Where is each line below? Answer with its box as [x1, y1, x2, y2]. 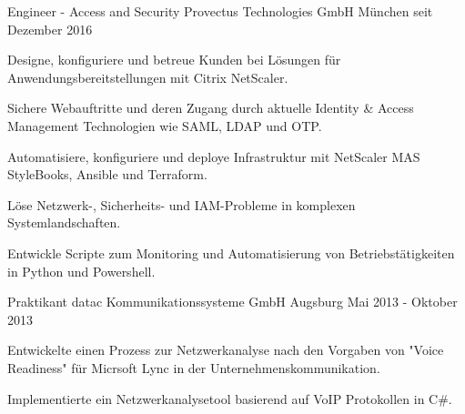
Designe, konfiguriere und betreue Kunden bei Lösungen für [7, 50, 341, 69]
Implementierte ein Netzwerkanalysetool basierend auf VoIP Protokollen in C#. [7, 389, 452, 408]
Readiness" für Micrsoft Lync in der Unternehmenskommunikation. [7, 358, 380, 377]
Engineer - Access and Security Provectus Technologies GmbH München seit [7, 2, 433, 20]
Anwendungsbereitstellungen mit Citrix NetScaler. [7, 67, 288, 86]
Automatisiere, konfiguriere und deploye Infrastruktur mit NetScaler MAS [7, 146, 420, 166]
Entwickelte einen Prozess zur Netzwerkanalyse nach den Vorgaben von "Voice [7, 340, 444, 359]
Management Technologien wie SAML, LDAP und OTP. [7, 116, 322, 135]
